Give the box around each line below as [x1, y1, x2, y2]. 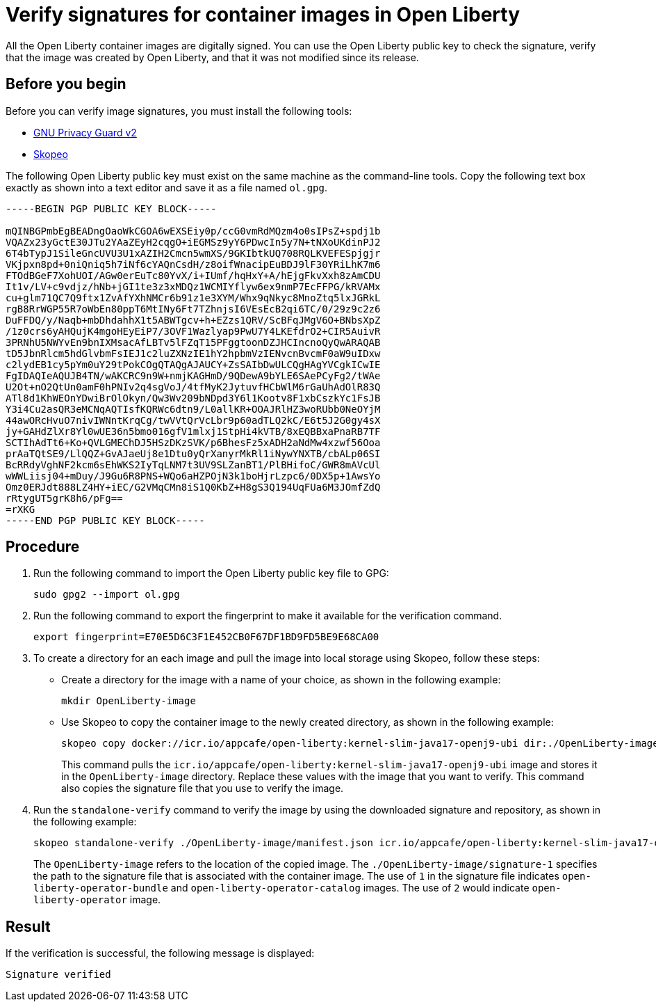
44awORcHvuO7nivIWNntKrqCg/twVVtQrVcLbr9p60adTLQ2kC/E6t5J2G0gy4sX [6, 414, 381, 426]
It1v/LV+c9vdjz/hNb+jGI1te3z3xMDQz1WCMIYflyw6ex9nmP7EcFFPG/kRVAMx [6, 280, 381, 292]
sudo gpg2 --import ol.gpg [33, 589, 180, 601]
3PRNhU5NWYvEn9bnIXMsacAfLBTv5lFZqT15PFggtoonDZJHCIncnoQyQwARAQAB [6, 336, 381, 348]
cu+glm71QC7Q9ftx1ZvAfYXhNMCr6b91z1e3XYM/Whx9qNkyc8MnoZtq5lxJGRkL [6, 292, 381, 303]
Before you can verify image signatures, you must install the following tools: [6, 104, 352, 117]
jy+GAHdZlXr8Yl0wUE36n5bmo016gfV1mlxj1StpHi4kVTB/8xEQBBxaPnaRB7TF [6, 425, 381, 437]
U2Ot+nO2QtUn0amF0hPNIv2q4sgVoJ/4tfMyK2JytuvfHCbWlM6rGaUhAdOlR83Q [6, 381, 381, 393]
